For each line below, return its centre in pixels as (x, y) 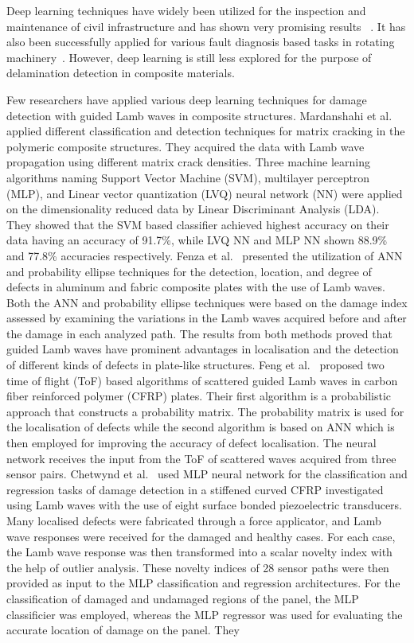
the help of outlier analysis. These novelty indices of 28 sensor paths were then (198, 567)
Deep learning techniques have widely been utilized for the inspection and (186, 10)
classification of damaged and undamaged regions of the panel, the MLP (183, 598)
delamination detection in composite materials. (121, 73)
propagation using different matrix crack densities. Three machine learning (189, 162)
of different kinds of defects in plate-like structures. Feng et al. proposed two (195, 365)
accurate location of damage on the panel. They (123, 630)
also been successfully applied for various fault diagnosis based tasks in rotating (201, 42)
